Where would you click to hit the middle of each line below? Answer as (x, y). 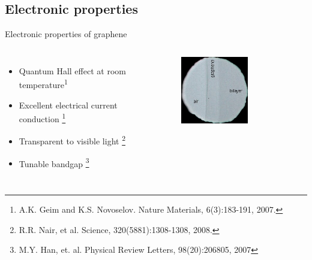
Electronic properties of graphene (66, 34)
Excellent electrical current (68, 105)
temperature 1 (43, 84)
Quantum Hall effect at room (72, 70)
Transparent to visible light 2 (72, 140)
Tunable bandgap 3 (54, 162)
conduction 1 (42, 118)
